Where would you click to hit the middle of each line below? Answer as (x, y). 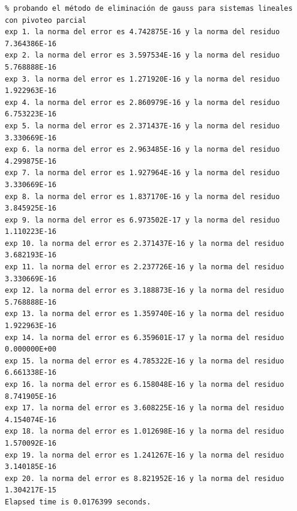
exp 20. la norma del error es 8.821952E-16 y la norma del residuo (145, 478)
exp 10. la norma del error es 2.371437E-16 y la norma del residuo (145, 243)
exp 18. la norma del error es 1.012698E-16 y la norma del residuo (145, 432)
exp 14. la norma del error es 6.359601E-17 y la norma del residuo (145, 337)
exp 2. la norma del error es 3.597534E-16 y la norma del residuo (142, 55)
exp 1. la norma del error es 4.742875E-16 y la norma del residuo (142, 32)
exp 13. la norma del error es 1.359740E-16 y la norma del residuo (145, 314)
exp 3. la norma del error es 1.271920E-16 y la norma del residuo (142, 79)
